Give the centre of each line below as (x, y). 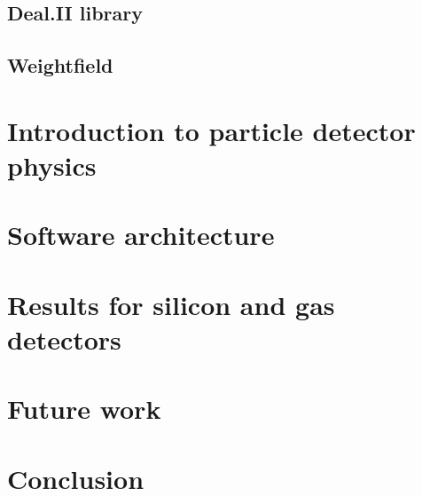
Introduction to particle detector (211, 130)
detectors (64, 339)
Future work (84, 409)
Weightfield (60, 65)
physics (52, 165)
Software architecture (141, 235)
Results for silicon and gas (171, 304)
